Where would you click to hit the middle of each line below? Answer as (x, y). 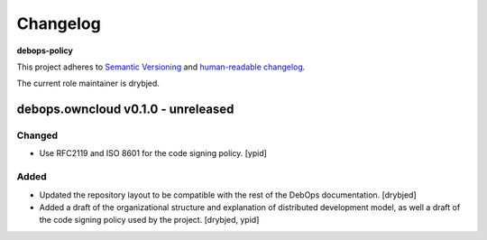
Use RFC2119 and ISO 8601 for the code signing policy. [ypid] (153, 153)
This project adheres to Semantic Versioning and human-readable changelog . (161, 67)
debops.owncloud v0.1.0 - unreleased (125, 110)
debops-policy (45, 51)
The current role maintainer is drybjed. (88, 83)
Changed (37, 135)
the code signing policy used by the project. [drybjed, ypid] (149, 220)
